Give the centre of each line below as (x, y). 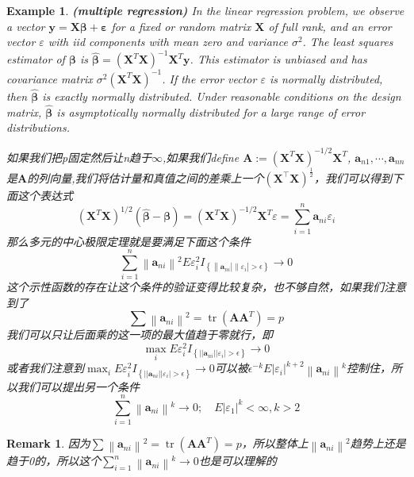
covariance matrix (50, 78)
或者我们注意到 (45, 368)
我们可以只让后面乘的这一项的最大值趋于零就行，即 (140, 335)
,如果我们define (201, 157)
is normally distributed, (326, 78)
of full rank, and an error (330, 26)
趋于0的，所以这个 (54, 461)
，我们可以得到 (353, 177)
